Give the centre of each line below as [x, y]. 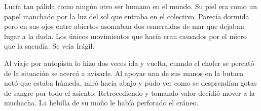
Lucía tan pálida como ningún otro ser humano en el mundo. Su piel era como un [130, 6]
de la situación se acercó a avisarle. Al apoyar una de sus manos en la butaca [124, 73]
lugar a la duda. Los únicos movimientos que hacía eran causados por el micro [125, 36]
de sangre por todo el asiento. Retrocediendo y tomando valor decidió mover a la [129, 92]
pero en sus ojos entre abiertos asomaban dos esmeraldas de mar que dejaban [124, 26]
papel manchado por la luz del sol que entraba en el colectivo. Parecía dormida [127, 16]
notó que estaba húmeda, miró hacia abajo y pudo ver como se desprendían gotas [130, 83]
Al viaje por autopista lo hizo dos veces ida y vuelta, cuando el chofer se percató [129, 63]
